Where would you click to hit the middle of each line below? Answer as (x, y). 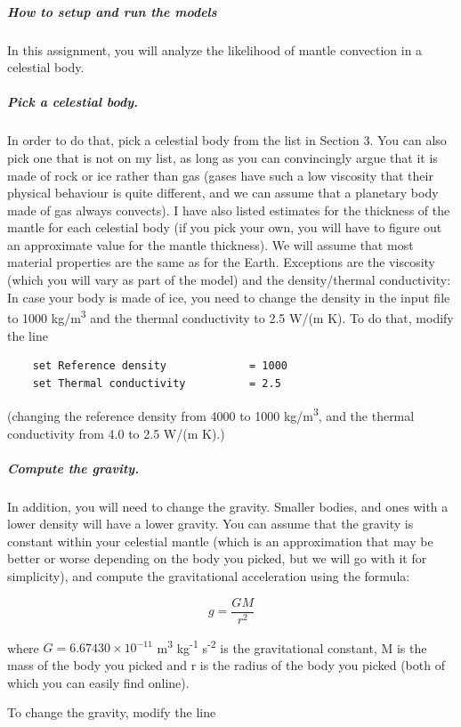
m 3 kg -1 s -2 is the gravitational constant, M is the (292, 646)
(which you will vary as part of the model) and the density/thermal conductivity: (229, 280)
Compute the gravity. (73, 468)
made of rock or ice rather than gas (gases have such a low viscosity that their (220, 175)
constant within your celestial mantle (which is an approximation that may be (220, 541)
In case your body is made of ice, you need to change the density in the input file (229, 297)
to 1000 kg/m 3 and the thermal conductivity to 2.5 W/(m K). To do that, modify (230, 316)
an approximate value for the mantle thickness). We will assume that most (210, 244)
